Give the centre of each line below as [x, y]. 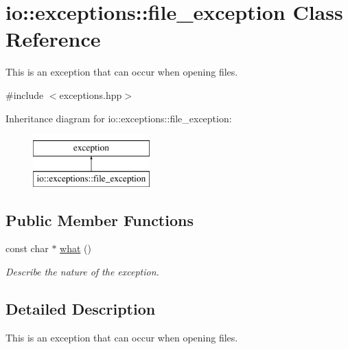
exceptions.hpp [91, 94]
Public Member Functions [100, 219]
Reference [53, 39]
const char [27, 248]
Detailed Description [81, 309]
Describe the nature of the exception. [82, 272]
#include [25, 94]
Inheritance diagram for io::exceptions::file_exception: [119, 118]
